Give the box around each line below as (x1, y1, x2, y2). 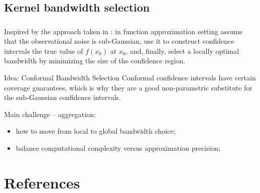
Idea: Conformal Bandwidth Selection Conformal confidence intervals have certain (4, 72, 256, 83)
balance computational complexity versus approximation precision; (16, 143, 221, 153)
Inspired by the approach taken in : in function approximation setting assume (4, 26, 243, 36)
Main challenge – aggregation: (4, 109, 96, 119)
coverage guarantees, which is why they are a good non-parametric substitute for (4, 82, 252, 92)
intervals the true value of (4, 45, 83, 56)
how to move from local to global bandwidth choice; (16, 126, 176, 136)
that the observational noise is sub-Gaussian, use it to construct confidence (4, 36, 234, 46)
